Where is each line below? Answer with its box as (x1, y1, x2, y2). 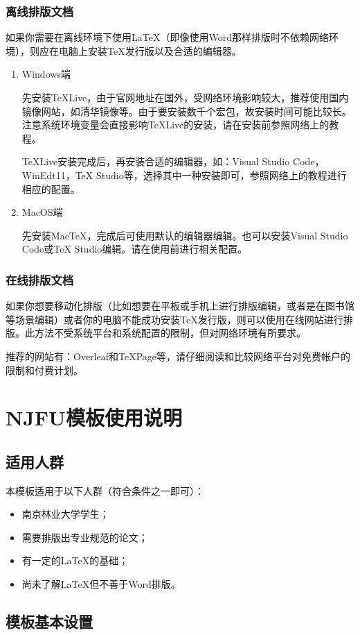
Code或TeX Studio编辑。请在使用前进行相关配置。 (21, 242, 248, 256)
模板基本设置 (6, 611, 93, 632)
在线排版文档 (6, 271, 74, 288)
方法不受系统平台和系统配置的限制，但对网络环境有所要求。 (34, 325, 306, 340)
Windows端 (21, 67, 71, 81)
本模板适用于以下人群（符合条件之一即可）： (6, 483, 204, 498)
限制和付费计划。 (6, 362, 83, 377)
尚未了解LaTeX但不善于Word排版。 (21, 577, 181, 591)
